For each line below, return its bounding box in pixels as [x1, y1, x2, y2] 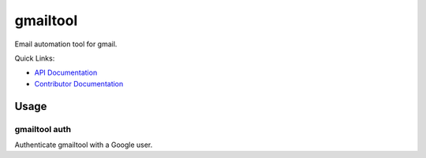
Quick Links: [14, 53, 55, 63]
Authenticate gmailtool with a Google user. [14, 140, 153, 149]
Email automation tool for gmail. [14, 39, 118, 49]
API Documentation [34, 68, 98, 78]
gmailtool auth [14, 123, 71, 134]
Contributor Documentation [34, 79, 124, 88]
